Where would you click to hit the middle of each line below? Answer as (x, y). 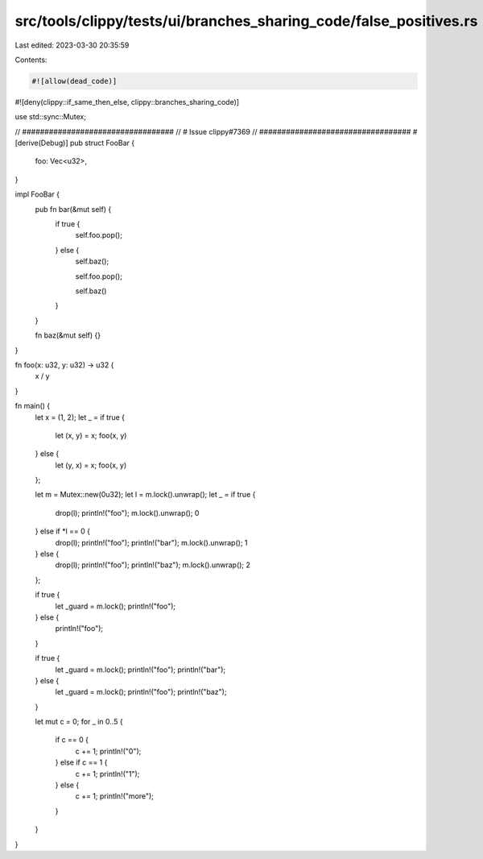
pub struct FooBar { (102, 143)
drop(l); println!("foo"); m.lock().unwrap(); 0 (127, 512)
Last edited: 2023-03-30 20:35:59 (72, 45)
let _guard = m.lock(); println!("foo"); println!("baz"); (141, 692)
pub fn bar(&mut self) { (73, 209)
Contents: (31, 60)
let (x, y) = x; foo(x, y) (91, 435)
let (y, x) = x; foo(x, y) (91, 465)
